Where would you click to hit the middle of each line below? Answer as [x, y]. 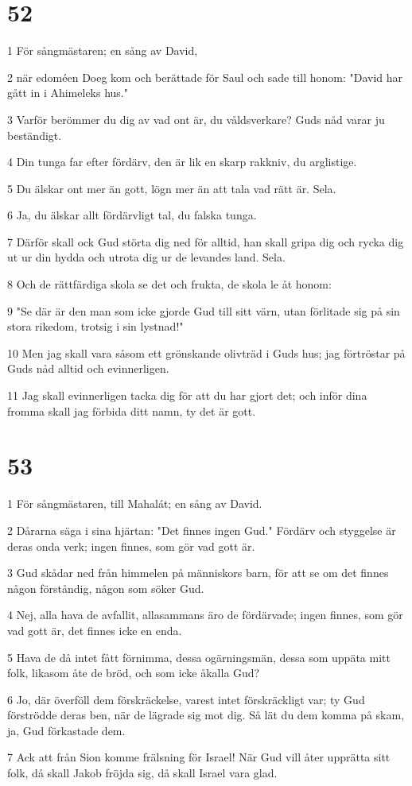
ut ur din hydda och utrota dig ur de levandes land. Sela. [146, 257]
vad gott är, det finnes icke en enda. [95, 630]
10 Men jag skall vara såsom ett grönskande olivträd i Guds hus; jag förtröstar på [206, 352]
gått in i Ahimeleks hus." [68, 93]
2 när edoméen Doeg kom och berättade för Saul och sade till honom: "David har [205, 77]
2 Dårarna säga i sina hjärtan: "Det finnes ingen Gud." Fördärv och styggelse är [202, 530]
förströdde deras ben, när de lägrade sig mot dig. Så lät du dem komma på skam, [206, 715]
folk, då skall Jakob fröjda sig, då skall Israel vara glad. [142, 773]
